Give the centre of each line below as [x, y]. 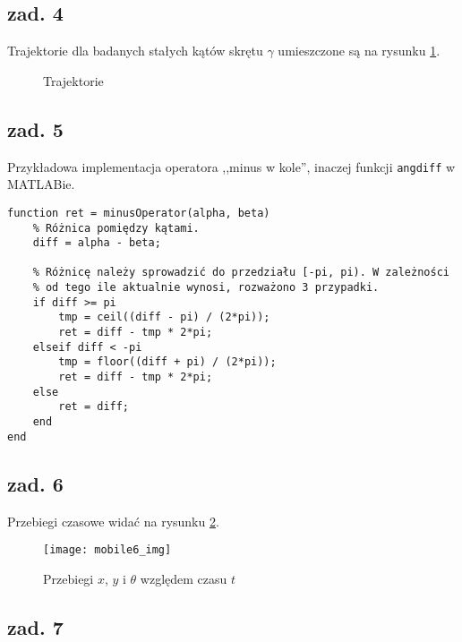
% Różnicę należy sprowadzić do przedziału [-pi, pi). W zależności [241, 273]
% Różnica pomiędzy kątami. [116, 228]
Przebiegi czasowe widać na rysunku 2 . [113, 521]
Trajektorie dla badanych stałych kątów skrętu [135, 51]
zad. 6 [35, 483]
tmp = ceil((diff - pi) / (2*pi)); [164, 317]
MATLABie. [41, 184]
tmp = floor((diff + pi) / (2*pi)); [167, 362]
